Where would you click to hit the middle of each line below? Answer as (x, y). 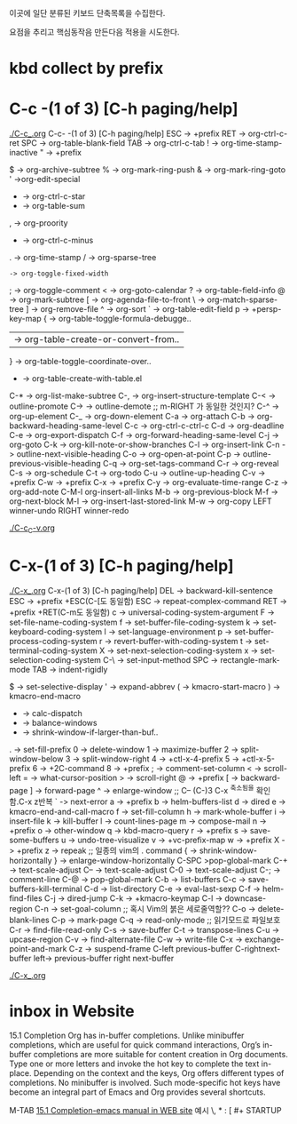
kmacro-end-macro (45, 696)
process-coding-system (53, 641)
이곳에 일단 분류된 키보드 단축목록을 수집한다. (87, 13)
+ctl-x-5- (258, 759)
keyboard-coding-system (56, 631)
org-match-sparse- (242, 299)
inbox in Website (72, 1011)
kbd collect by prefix (86, 68)
